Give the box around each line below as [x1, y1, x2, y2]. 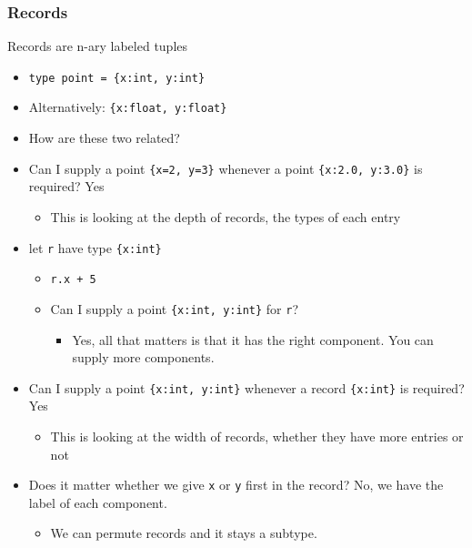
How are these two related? [28, 128, 180, 147]
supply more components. [72, 348, 215, 367]
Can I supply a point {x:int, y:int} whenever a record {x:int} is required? [28, 378, 465, 397]
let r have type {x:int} [28, 238, 162, 257]
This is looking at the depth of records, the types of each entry [50, 207, 401, 226]
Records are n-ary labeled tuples [7, 36, 188, 56]
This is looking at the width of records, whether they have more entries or [50, 426, 464, 445]
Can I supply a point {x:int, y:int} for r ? [50, 299, 299, 318]
